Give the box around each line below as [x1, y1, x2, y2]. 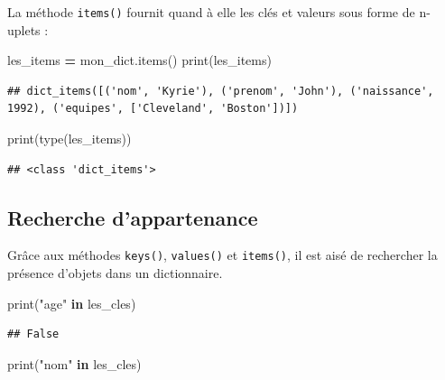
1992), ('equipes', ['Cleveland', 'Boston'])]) [7, 102, 299, 116]
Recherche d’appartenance [7, 203, 258, 231]
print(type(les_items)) [7, 129, 132, 148]
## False [7, 328, 60, 341]
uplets [7, 20, 41, 39]
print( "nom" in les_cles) [7, 354, 142, 373]
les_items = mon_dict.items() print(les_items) [7, 51, 272, 70]
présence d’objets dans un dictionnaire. [7, 264, 223, 283]
